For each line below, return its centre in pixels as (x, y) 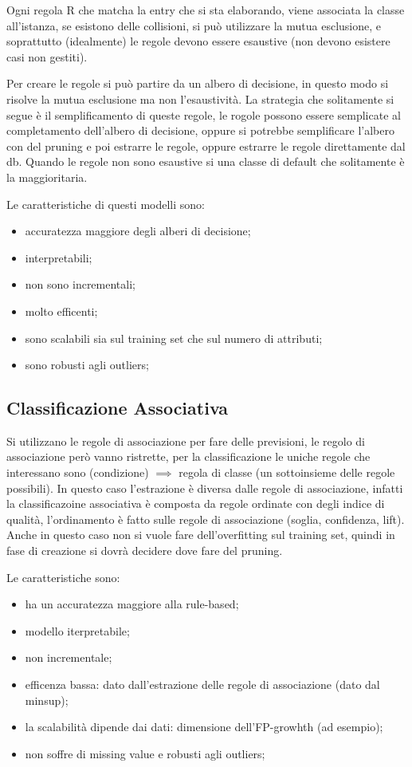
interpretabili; (59, 257)
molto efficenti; (61, 311)
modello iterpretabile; (77, 630)
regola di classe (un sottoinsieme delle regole (287, 472)
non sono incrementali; (80, 284)
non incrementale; (69, 657)
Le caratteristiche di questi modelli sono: (106, 204)
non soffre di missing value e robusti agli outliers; (145, 753)
